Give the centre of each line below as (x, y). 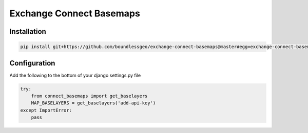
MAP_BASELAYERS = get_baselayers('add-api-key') (93, 103)
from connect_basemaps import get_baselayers (89, 96)
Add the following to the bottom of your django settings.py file (75, 75)
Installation (28, 31)
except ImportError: (46, 110)
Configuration (32, 63)
